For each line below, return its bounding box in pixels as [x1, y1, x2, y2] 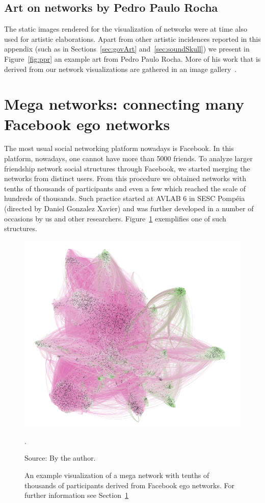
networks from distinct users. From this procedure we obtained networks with [4, 173, 246, 184]
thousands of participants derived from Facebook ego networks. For [24, 480, 234, 490]
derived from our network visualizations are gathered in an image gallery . [4, 63, 237, 74]
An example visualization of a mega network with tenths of [24, 470, 209, 481]
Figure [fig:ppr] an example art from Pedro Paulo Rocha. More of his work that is [4, 53, 261, 64]
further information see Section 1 [24, 490, 128, 500]
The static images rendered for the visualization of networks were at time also [4, 23, 247, 34]
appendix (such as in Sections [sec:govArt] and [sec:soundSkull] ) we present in [4, 43, 250, 54]
